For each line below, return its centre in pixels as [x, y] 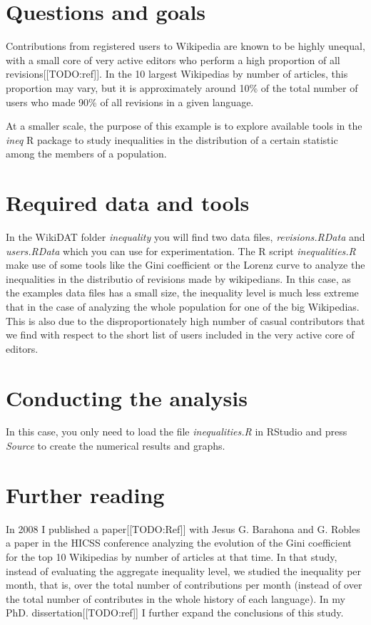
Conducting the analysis [127, 397]
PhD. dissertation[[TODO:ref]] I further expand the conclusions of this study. [175, 613]
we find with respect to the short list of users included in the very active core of [180, 335]
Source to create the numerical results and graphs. [116, 446]
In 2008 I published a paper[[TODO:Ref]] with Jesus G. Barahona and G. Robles [183, 528]
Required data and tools [128, 203]
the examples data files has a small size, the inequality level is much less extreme [182, 293]
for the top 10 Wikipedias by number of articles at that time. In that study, [172, 556]
